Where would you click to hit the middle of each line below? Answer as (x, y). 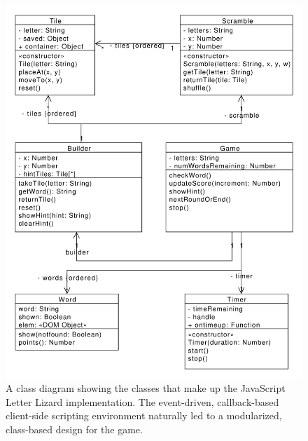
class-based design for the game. (74, 429)
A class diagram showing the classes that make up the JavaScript (146, 388)
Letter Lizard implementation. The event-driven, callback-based (142, 401)
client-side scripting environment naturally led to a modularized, (144, 415)
